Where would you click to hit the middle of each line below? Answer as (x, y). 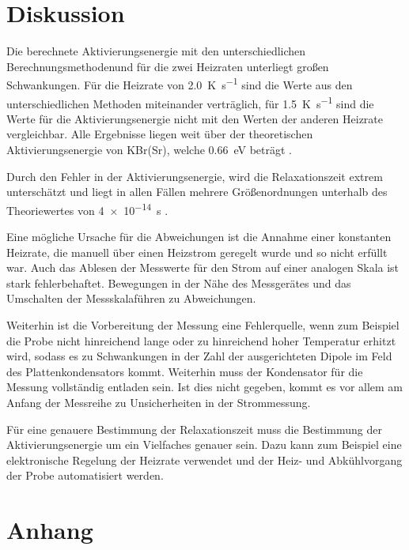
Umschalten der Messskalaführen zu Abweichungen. (131, 298)
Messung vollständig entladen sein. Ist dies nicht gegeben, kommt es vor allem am (205, 387)
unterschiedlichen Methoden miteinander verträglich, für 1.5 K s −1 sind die (190, 102)
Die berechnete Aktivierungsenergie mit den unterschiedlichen (156, 51)
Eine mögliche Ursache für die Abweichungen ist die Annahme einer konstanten (199, 237)
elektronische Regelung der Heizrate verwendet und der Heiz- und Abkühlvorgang (204, 460)
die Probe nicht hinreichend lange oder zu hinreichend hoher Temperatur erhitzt (201, 340)
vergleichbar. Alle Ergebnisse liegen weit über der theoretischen (160, 134)
